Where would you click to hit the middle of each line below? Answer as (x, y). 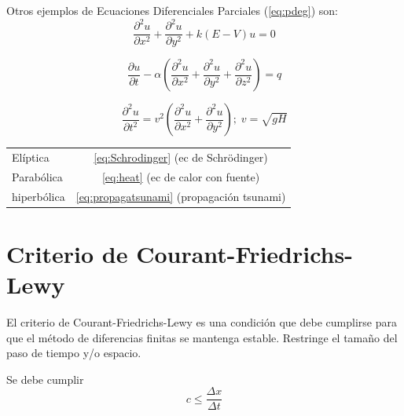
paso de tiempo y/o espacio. (74, 353)
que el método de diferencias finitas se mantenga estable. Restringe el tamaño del (202, 337)
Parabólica (37, 176)
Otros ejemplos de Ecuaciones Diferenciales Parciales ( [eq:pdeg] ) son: (172, 10)
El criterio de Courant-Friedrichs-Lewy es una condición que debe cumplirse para (202, 322)
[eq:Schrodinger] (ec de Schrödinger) (181, 157)
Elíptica (31, 157)
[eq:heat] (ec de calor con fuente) (181, 176)
